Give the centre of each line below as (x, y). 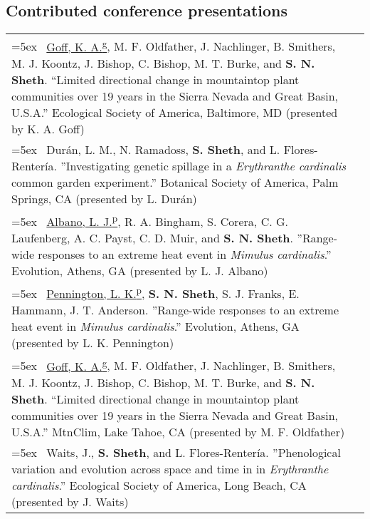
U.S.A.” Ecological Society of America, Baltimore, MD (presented (175, 112)
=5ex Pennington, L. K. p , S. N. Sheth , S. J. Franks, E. (155, 292)
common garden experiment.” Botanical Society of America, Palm (175, 182)
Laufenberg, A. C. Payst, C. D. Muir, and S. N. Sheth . (153, 237)
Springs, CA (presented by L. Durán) (104, 198)
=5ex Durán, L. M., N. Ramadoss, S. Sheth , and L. (146, 149)
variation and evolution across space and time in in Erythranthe (170, 468)
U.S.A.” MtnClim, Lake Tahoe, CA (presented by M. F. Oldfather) (178, 431)
